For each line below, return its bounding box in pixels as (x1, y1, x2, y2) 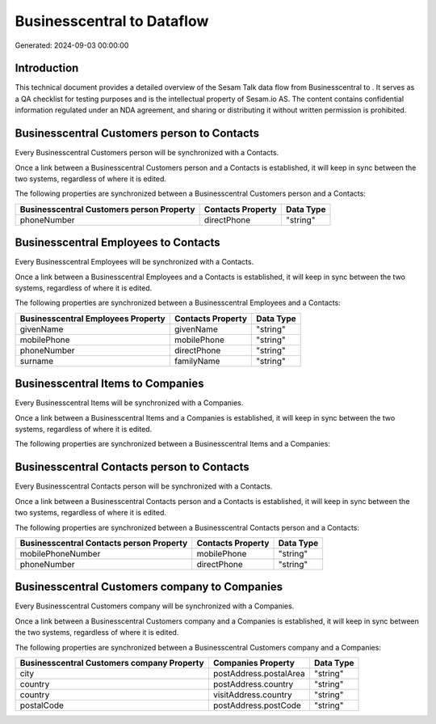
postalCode (19, 700, 65, 711)
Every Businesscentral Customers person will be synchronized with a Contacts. (15, 148, 279, 158)
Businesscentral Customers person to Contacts (15, 126, 260, 141)
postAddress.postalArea (212, 668, 306, 680)
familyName (174, 355, 220, 366)
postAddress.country (212, 679, 294, 690)
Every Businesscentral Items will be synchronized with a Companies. (15, 398, 244, 408)
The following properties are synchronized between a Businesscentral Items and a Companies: (15, 439, 331, 449)
